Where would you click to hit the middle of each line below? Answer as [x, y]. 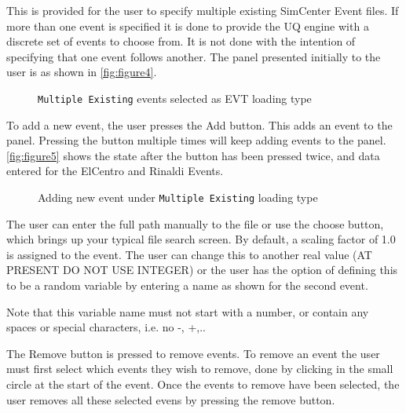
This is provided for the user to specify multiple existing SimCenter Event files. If [203, 10]
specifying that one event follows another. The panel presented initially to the [194, 56]
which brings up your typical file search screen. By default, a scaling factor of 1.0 [201, 239]
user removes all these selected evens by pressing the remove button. [171, 399]
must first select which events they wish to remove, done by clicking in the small [200, 369]
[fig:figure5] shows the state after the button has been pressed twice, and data [193, 155]
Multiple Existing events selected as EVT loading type [175, 98]
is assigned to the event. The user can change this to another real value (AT [189, 254]
